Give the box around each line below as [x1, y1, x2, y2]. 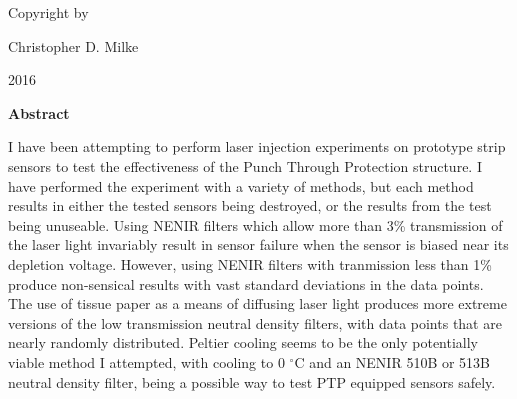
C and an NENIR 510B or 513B [294, 351, 491, 372]
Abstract [8, 102, 70, 123]
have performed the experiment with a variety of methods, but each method [8, 175, 474, 196]
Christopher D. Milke [8, 35, 139, 56]
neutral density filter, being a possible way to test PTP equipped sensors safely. [8, 371, 496, 392]
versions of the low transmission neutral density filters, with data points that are [8, 312, 502, 333]
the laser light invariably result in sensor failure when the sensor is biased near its [8, 234, 509, 255]
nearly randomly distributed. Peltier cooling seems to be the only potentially [8, 332, 479, 353]
